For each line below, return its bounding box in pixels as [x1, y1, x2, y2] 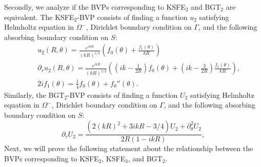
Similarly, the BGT [4, 89, 65, 100]
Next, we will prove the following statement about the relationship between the [4, 143, 253, 154]
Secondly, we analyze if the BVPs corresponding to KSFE [4, 2, 186, 12]
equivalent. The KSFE [4, 11, 74, 22]
